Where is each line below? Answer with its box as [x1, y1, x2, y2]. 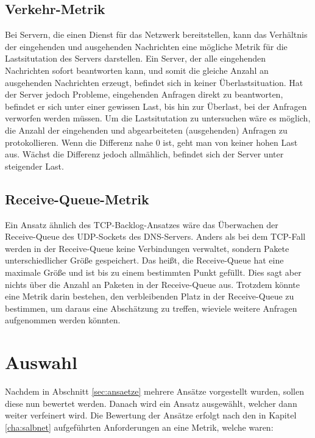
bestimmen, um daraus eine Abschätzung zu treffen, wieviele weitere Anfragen [5, 301, 297, 314]
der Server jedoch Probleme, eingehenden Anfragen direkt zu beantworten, [5, 88, 283, 101]
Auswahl [5, 350, 77, 375]
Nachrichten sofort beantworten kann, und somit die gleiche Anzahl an [5, 63, 269, 76]
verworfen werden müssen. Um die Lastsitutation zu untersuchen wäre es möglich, [5, 112, 311, 124]
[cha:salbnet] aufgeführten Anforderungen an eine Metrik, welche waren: [5, 420, 274, 433]
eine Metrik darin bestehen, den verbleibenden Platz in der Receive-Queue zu [5, 290, 294, 303]
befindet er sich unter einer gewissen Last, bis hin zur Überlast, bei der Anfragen [5, 99, 307, 112]
